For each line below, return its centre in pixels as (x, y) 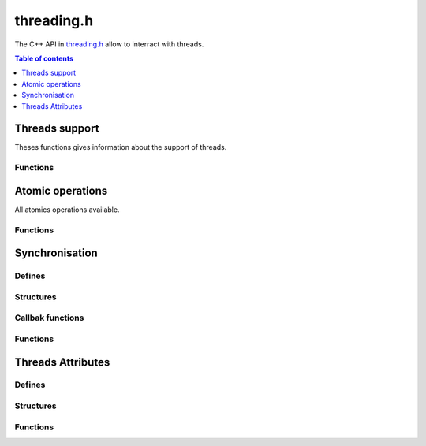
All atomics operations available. (67, 210)
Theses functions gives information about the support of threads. (121, 147)
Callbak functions (49, 318)
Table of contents (44, 58)
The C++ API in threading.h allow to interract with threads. (109, 44)
